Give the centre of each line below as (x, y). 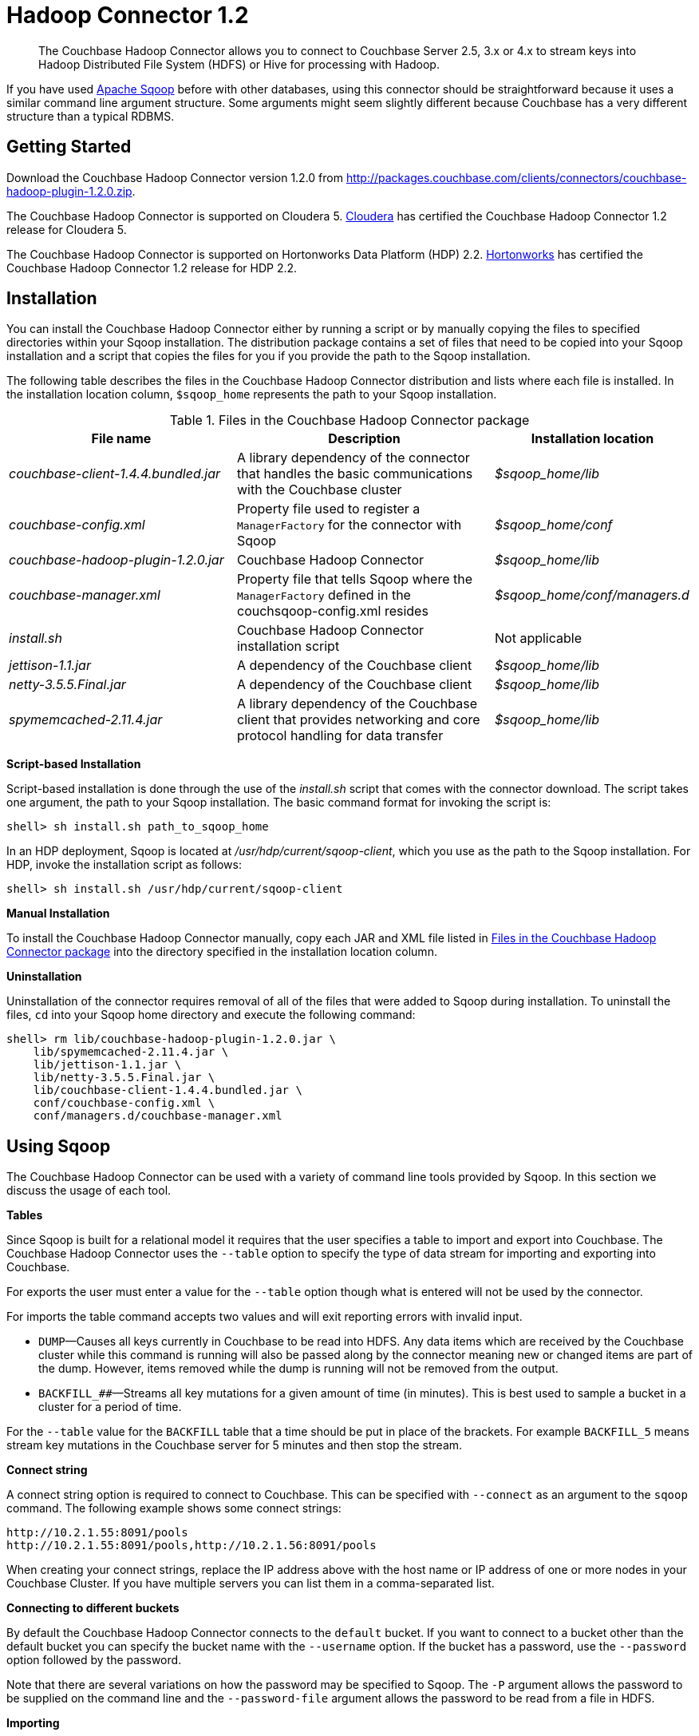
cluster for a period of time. (110, 1407)
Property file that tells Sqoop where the (355, 579)
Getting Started (69, 147)
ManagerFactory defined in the (324, 595)
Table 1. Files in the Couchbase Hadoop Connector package (349, 420)
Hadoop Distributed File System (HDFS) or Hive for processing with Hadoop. (239, 64)
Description (364, 439)
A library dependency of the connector (353, 458)
